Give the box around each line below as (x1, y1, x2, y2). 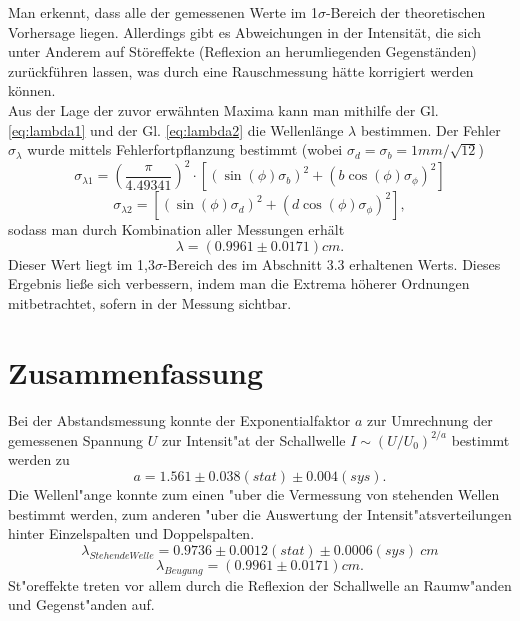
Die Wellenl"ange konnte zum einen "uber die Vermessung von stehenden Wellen (8, 484, 500, 505)
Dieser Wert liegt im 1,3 (8, 253, 155, 274)
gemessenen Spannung (8, 429, 144, 450)
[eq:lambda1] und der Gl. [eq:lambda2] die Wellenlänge (8, 119, 344, 140)
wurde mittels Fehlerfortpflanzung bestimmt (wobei (27, 139, 343, 160)
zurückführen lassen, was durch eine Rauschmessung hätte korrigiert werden (8, 60, 474, 81)
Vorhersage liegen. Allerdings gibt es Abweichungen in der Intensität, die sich (8, 21, 482, 42)
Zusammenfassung (8, 351, 264, 392)
